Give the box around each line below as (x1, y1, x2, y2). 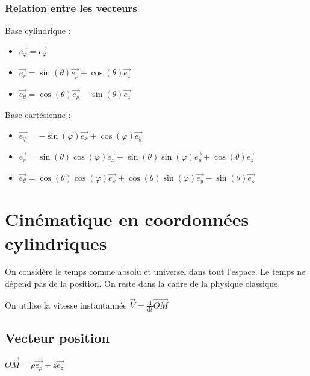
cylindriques (5, 230, 107, 255)
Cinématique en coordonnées (5, 207, 249, 231)
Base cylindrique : (5, 24, 71, 37)
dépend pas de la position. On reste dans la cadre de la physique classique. (5, 277, 281, 290)
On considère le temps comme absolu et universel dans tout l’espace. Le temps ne (5, 265, 306, 278)
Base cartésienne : (5, 108, 71, 121)
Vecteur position (5, 328, 110, 347)
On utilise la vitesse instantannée (5, 298, 127, 311)
